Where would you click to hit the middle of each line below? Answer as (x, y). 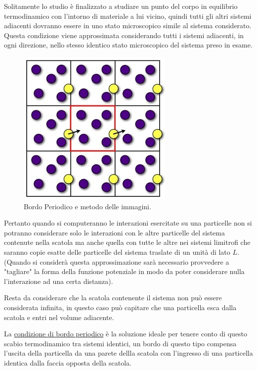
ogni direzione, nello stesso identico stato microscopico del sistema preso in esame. (128, 45)
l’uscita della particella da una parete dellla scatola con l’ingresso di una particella (128, 353)
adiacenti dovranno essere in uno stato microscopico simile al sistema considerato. (128, 25)
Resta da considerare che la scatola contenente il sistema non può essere (113, 298)
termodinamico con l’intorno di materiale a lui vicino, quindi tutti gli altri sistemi (128, 16)
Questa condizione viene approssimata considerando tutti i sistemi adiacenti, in (124, 35)
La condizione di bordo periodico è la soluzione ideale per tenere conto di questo (126, 334)
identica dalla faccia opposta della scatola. (68, 362)
